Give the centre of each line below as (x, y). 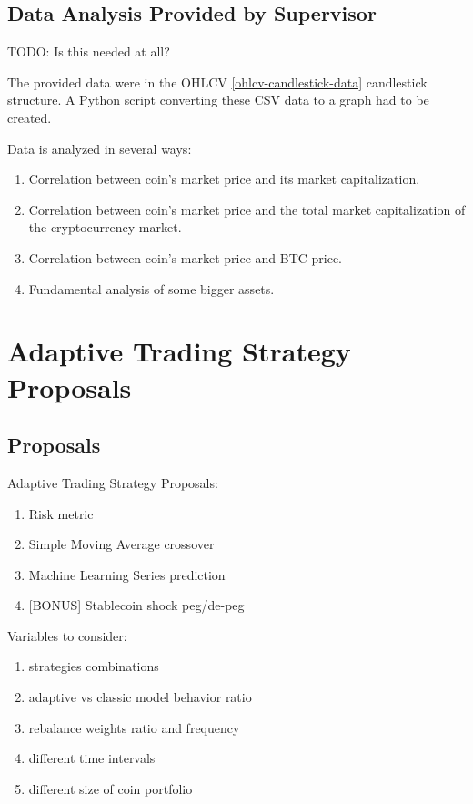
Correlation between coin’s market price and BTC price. (186, 257)
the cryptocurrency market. (105, 227)
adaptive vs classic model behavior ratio (140, 697)
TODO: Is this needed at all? (89, 51)
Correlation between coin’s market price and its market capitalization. (224, 179)
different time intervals (92, 758)
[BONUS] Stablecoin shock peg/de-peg (136, 605)
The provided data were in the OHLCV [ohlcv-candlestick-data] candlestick (217, 81)
